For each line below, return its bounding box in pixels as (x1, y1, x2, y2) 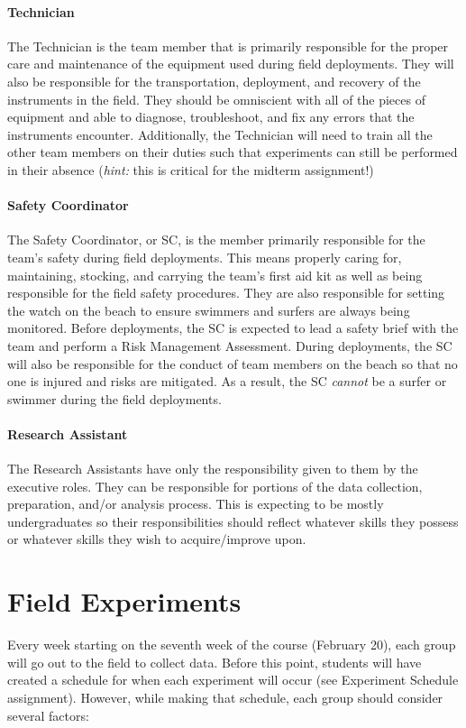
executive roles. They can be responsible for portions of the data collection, (7, 476, 423, 495)
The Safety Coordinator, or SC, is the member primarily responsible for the (7, 230, 425, 249)
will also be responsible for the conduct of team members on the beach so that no (7, 354, 458, 373)
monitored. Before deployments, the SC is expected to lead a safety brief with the (7, 318, 459, 337)
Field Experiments (7, 583, 242, 620)
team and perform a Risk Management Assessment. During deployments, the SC (7, 336, 452, 355)
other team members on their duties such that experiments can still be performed (7, 143, 458, 161)
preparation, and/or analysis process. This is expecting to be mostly (7, 494, 384, 513)
